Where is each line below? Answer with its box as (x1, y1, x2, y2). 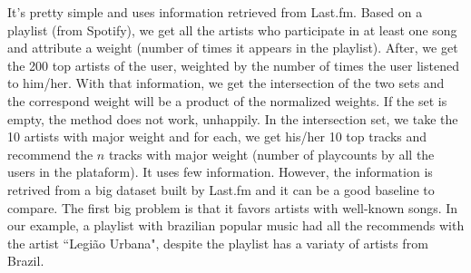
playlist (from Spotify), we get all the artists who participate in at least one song (7, 20, 457, 39)
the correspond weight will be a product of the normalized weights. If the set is (7, 91, 447, 110)
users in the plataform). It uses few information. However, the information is (7, 162, 433, 181)
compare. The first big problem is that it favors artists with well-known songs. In (7, 198, 458, 217)
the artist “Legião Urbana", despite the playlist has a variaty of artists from (7, 233, 428, 252)
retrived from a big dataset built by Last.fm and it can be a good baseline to (7, 180, 435, 199)
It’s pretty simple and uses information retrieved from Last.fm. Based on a (7, 3, 423, 21)
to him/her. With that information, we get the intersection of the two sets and (7, 73, 445, 93)
